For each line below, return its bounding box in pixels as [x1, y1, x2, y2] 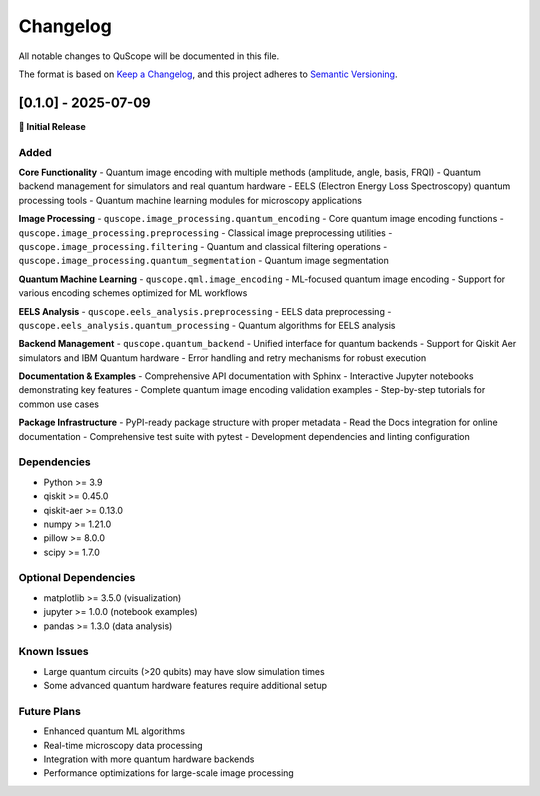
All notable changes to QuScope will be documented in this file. [18, 50, 280, 62]
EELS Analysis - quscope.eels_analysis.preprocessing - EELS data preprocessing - [18, 305, 392, 317]
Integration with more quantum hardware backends [43, 753, 255, 765]
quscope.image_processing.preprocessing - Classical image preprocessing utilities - [18, 226, 393, 239]
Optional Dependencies [18, 571, 136, 585]
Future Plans [18, 704, 82, 718]
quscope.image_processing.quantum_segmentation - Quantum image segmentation [18, 255, 389, 267]
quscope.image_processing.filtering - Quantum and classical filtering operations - [18, 240, 388, 252]
